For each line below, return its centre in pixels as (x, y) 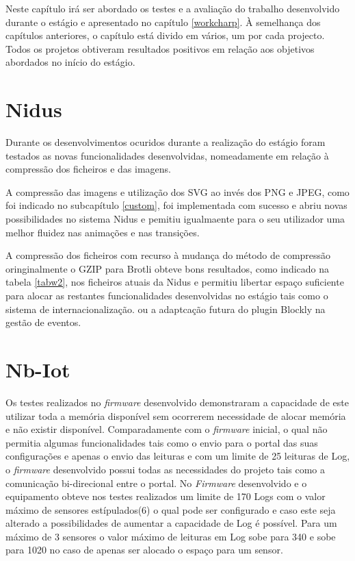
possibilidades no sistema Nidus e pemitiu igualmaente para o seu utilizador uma (175, 219)
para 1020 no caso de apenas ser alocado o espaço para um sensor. (144, 550)
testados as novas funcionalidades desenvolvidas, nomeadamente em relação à (167, 155)
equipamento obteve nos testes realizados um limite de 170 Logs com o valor (166, 496)
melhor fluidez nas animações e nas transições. (103, 232)
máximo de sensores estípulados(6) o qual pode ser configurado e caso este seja (171, 509)
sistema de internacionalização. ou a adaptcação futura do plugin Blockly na (166, 309)
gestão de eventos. (43, 322)
